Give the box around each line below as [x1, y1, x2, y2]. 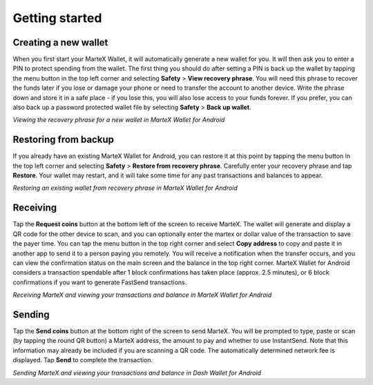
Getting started [12, 10, 102, 26]
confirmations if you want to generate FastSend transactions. [12, 278, 187, 286]
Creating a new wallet [12, 37, 108, 48]
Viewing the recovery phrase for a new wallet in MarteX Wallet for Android [12, 116, 225, 124]
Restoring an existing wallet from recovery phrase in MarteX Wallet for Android [12, 184, 238, 192]
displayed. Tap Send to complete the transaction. [12, 356, 153, 364]
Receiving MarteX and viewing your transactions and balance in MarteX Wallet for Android [12, 290, 272, 299]
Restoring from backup [12, 134, 114, 146]
